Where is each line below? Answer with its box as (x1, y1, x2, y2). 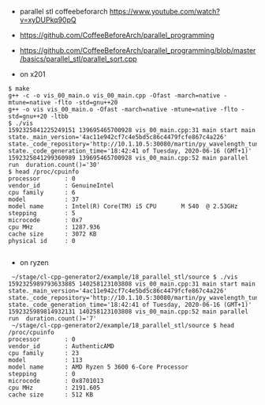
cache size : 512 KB (8, 391, 93, 399)
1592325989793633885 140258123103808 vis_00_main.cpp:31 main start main (8, 280, 256, 288)
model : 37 (8, 195, 80, 203)
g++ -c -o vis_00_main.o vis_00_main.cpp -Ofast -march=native (8, 92, 221, 100)
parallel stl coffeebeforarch (19, 7, 108, 16)
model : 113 (8, 356, 83, 364)
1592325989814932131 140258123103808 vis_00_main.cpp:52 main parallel (8, 308, 248, 316)
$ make (8, 85, 30, 93)
